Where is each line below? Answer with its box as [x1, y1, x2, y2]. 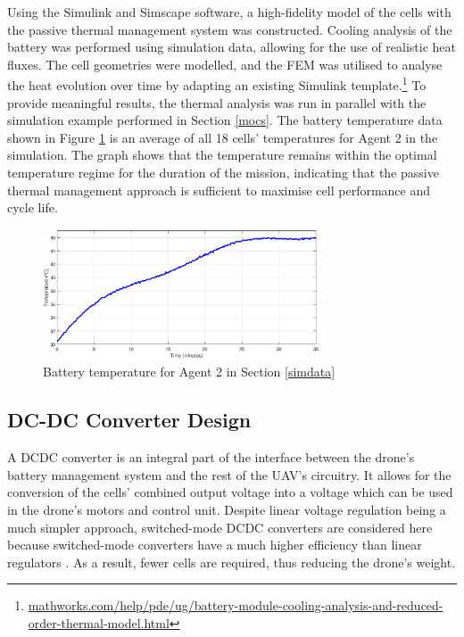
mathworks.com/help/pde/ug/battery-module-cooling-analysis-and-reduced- [28, 596, 443, 615]
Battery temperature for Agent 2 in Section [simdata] [43, 362, 336, 381]
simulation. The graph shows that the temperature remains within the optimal [7, 145, 437, 164]
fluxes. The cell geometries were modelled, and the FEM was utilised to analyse [7, 54, 443, 73]
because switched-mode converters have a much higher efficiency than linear [7, 535, 422, 554]
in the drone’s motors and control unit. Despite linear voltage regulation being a [7, 500, 446, 518]
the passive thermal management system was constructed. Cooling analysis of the [7, 20, 452, 38]
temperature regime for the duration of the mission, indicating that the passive [7, 163, 439, 181]
